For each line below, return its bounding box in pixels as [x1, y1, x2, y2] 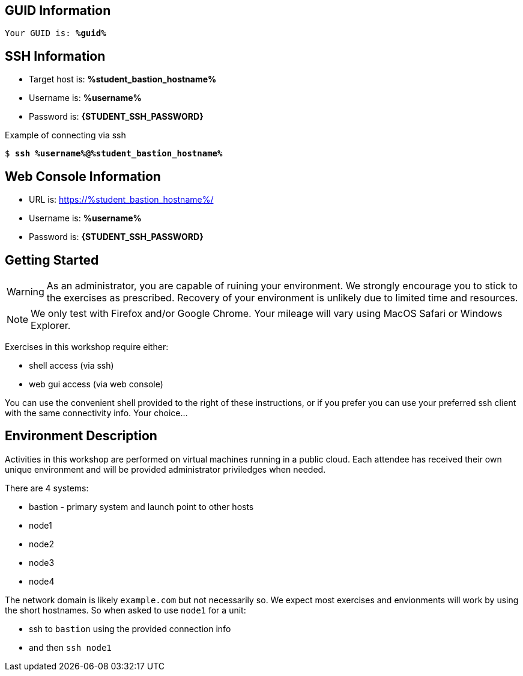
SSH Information [5, 48, 106, 64]
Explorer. [31, 319, 71, 331]
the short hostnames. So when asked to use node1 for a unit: [5, 604, 246, 615]
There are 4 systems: [5, 482, 89, 493]
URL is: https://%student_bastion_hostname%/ [29, 194, 214, 205]
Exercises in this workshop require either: [5, 341, 169, 352]
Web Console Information [5, 168, 161, 184]
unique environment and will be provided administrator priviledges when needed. [5, 464, 326, 475]
